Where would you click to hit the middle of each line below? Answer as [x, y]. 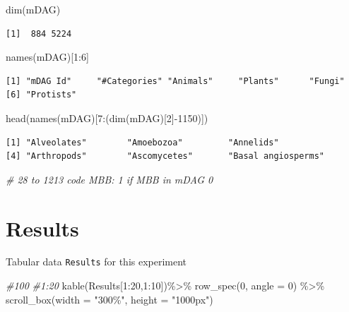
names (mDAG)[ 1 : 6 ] [47, 57]
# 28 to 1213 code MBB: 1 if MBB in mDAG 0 [110, 179]
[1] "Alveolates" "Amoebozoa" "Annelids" [142, 142]
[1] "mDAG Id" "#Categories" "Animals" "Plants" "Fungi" [175, 81]
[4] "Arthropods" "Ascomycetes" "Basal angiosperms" [165, 156]
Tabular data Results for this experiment [96, 262]
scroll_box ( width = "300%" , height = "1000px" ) [110, 299]
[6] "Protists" [41, 95]
